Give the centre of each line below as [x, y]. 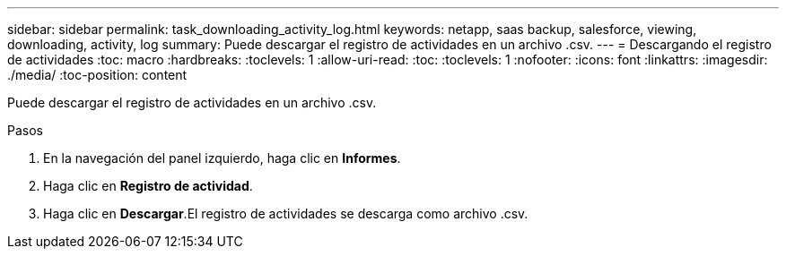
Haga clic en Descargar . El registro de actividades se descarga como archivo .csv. [286, 213]
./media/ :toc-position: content [97, 75]
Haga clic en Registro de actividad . [148, 186]
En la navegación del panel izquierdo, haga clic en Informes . [222, 158]
